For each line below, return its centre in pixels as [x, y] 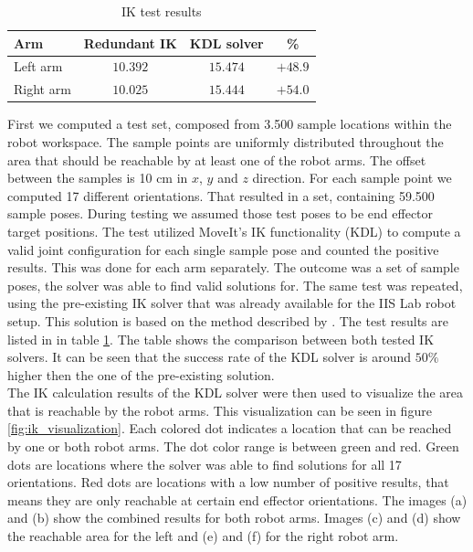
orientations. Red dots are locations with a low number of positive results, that [228, 482]
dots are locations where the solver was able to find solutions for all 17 [205, 464]
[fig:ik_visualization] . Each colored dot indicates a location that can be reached [230, 428]
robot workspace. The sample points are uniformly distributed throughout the [226, 141]
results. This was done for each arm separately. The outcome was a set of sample [233, 267]
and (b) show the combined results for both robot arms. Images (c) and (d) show [234, 518]
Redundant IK [130, 42]
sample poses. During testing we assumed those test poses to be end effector [221, 213]
